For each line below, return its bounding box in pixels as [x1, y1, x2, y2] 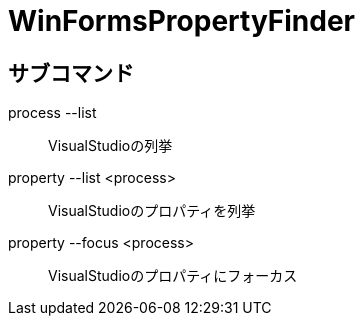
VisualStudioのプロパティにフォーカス [48, 267, 298, 285]
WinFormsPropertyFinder [8, 4, 356, 38]
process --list [8, 104, 97, 122]
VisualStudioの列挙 [48, 137, 173, 155]
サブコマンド [8, 60, 134, 86]
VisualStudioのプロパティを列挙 [48, 202, 256, 220]
